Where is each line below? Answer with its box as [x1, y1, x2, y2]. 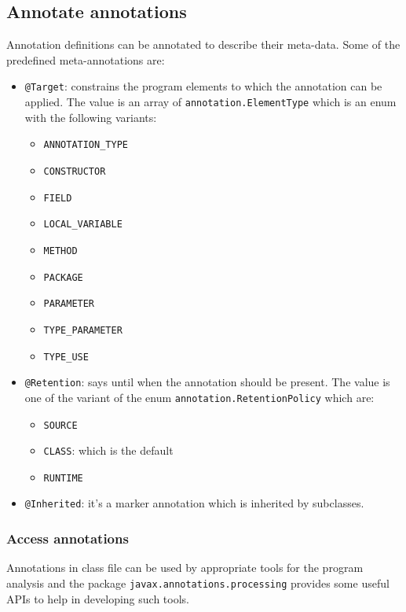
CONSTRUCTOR [43, 165, 106, 177]
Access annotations [6, 529, 129, 548]
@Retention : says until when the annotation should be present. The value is [24, 374, 390, 390]
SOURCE [43, 419, 78, 431]
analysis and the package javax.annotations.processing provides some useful [6, 574, 390, 591]
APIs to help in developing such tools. [6, 590, 189, 606]
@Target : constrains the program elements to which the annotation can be [24, 78, 382, 94]
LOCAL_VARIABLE [43, 219, 123, 230]
